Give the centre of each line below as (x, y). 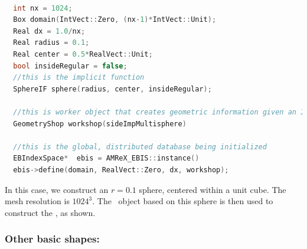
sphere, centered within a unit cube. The (213, 189)
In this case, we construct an (57, 189)
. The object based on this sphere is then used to (183, 201)
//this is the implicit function (79, 78)
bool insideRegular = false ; (70, 66)
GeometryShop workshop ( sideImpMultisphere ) (100, 124)
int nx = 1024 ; (43, 8)
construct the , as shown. (50, 212)
